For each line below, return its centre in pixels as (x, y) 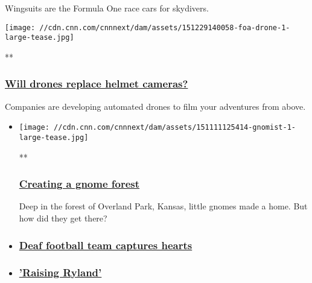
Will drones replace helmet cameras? (97, 84)
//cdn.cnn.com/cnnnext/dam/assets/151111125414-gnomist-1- (175, 128)
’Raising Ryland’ (60, 272)
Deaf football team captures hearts (106, 245)
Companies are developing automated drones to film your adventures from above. (155, 106)
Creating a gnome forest (79, 184)
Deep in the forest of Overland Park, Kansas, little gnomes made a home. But (163, 206)
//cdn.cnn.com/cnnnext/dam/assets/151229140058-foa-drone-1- (165, 27)
